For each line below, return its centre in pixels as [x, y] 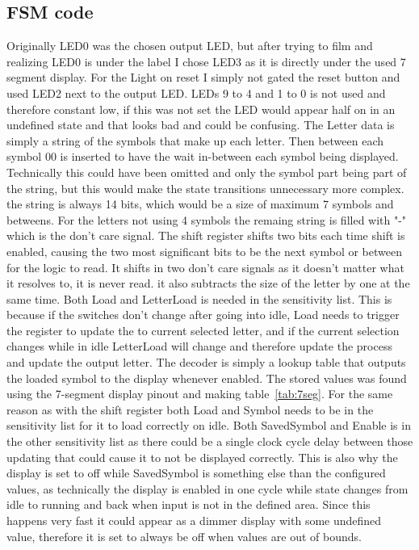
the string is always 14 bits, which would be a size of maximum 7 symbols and [200, 204]
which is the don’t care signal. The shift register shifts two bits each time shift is [206, 235]
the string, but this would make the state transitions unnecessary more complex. [205, 188]
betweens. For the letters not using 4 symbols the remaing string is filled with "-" [207, 219]
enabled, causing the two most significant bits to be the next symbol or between [204, 251]
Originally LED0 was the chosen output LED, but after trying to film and [190, 46]
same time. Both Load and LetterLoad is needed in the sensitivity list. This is [199, 298]
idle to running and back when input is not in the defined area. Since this [189, 504]
